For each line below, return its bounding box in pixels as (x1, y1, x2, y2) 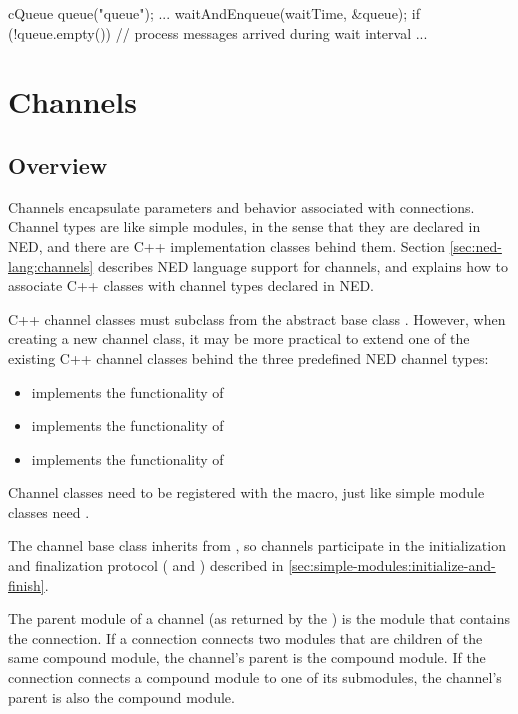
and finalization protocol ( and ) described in (8, 555, 284, 576)
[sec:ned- (449, 235, 502, 256)
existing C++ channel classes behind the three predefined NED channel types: (8, 347, 489, 368)
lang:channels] (8, 255, 94, 276)
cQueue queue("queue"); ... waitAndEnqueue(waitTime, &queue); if (8, 3, 421, 23)
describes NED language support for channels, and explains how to (97, 255, 508, 276)
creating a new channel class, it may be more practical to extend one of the (8, 328, 470, 349)
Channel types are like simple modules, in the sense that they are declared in (8, 216, 481, 237)
